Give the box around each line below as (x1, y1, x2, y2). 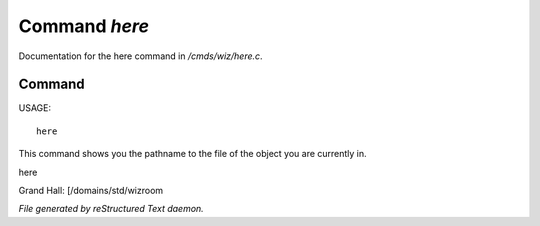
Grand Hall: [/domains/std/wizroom (18, 185, 164, 197)
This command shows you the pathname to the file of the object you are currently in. (18, 148, 367, 160)
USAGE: (18, 102, 52, 114)
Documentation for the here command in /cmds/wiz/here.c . (18, 50, 264, 62)
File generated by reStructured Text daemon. (18, 203, 204, 215)
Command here (18, 15, 150, 37)
